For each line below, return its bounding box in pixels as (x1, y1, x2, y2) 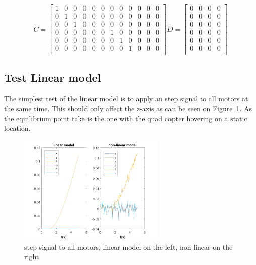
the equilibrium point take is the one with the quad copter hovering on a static (4, 113, 247, 123)
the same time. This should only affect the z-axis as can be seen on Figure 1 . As (4, 103, 252, 114)
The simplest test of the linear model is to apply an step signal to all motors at (4, 93, 248, 104)
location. (4, 123, 31, 133)
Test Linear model (4, 69, 101, 85)
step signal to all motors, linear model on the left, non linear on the (24, 241, 233, 252)
